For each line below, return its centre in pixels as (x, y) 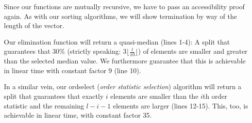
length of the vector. (34, 25)
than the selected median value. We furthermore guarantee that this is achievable (125, 61)
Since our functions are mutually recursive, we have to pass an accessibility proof (124, 6)
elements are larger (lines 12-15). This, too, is (180, 105)
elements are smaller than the (154, 96)
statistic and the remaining (44, 105)
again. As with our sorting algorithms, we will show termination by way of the (120, 16)
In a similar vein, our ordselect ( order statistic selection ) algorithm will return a (123, 86)
